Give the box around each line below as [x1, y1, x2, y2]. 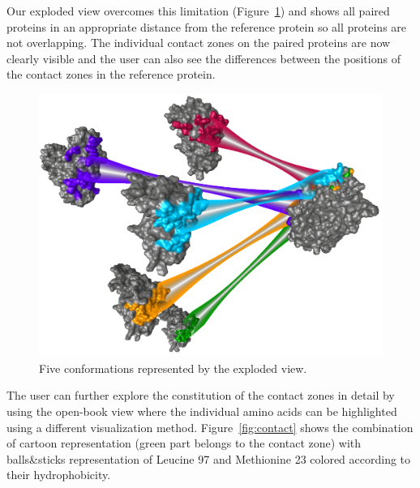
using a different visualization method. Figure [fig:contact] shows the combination [6, 418, 414, 435]
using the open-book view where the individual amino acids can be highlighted [6, 402, 397, 419]
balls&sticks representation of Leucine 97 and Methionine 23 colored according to [6, 450, 411, 467]
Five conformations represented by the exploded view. [39, 359, 307, 376]
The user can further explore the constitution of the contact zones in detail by [6, 387, 395, 404]
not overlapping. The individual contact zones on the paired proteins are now [6, 34, 391, 51]
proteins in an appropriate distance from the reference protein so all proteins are [6, 18, 407, 35]
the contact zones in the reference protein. [6, 66, 216, 83]
